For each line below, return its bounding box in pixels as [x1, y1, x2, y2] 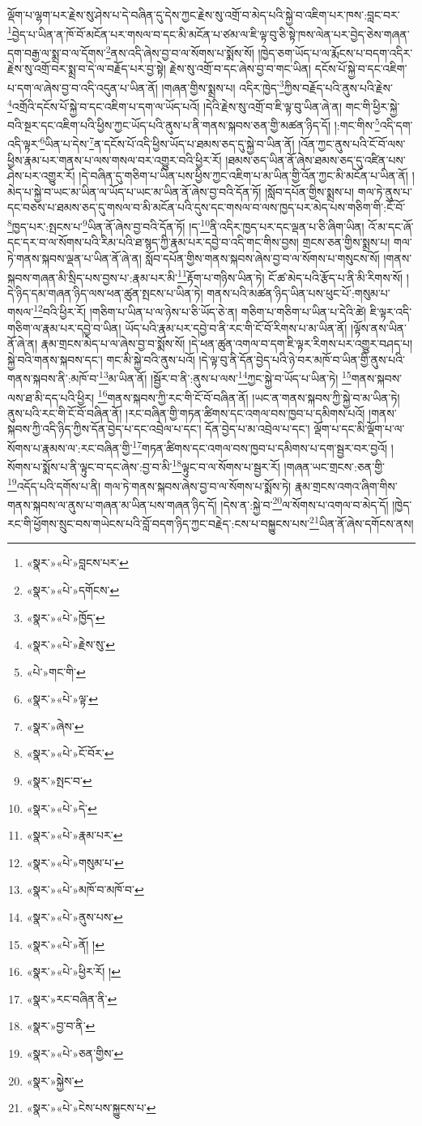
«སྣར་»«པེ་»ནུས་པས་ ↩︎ [26, 909, 123, 926]
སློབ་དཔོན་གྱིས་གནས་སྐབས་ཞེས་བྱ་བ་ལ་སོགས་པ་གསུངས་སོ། [145, 249, 380, 266]
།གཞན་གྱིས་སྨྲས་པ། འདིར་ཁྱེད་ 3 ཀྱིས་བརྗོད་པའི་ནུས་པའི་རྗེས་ [161, 76, 393, 96]
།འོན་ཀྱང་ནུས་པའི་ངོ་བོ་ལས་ [298, 135, 406, 153]
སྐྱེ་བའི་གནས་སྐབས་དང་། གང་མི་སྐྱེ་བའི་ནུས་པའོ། [7, 350, 195, 367]
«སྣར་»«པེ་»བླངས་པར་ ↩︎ [26, 554, 129, 571]
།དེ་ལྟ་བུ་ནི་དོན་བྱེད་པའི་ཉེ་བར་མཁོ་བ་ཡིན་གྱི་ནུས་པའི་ [198, 350, 406, 367]
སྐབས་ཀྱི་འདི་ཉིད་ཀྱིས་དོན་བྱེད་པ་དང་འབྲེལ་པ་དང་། [7, 420, 202, 437]
